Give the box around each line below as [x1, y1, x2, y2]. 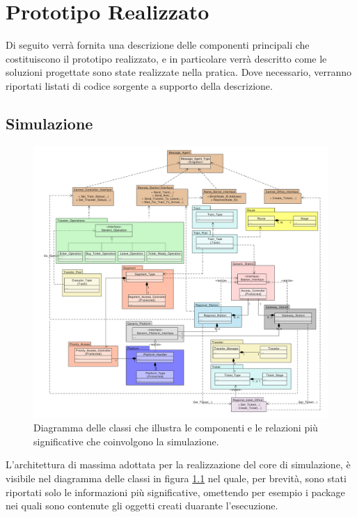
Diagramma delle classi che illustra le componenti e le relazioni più [33, 420, 318, 435]
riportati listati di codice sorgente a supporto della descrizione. [6, 78, 273, 93]
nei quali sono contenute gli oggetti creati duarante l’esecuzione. [6, 498, 278, 513]
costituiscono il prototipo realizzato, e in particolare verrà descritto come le [6, 51, 327, 65]
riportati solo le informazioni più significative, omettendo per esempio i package [6, 484, 345, 499]
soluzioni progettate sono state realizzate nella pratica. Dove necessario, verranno [6, 65, 351, 79]
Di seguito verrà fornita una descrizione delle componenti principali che [6, 38, 310, 52]
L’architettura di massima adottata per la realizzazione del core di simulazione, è [6, 457, 351, 472]
